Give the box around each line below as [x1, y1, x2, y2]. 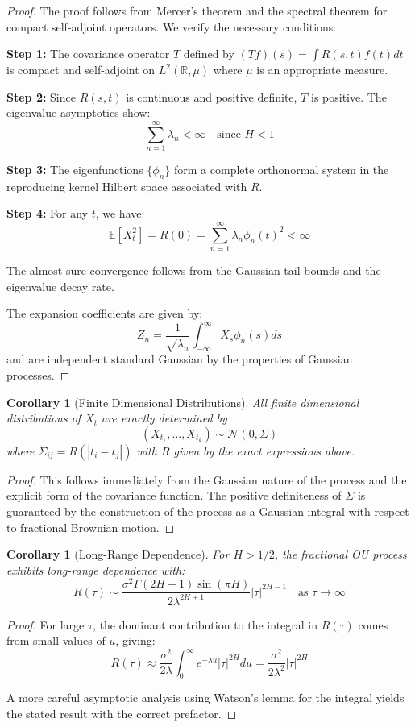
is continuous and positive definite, [126, 88, 297, 105]
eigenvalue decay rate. [6, 277, 114, 294]
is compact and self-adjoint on [6, 61, 156, 78]
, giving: [115, 632, 156, 649]
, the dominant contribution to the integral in [93, 616, 318, 633]
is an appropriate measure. [256, 61, 388, 78]
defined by [183, 45, 234, 62]
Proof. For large [6, 616, 85, 633]
